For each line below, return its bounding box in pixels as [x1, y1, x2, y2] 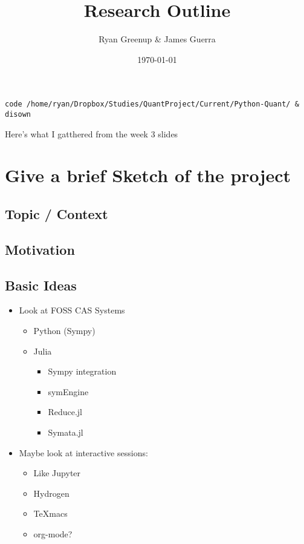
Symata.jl [48, 425, 83, 438]
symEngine [48, 385, 89, 398]
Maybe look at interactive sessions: [19, 446, 148, 459]
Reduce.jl [48, 405, 82, 418]
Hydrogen [33, 487, 70, 499]
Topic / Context [5, 204, 108, 223]
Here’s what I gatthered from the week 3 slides [5, 127, 178, 140]
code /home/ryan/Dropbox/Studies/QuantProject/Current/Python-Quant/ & [5, 100, 299, 109]
